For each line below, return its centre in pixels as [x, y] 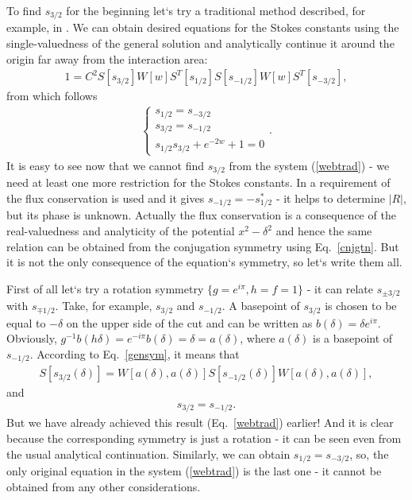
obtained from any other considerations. [104, 486]
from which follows [52, 96]
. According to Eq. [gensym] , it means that [135, 353]
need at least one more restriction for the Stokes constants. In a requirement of [198, 182]
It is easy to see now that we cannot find [106, 165]
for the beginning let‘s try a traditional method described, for [216, 10]
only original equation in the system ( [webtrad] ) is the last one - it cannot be [194, 471]
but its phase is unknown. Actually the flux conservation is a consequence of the [201, 215]
